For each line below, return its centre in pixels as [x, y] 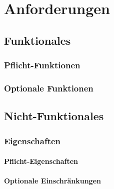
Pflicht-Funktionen [42, 65]
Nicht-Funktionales [54, 116]
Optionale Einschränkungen [52, 181]
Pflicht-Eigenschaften [41, 161]
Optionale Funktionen [49, 88]
